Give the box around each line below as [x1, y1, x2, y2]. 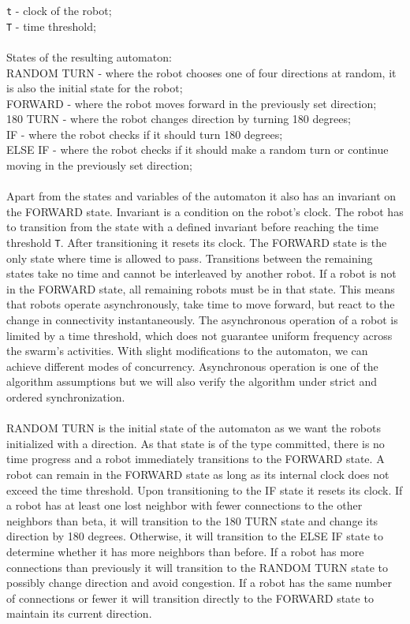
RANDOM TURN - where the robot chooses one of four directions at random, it [6, 64, 397, 80]
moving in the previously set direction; [6, 157, 192, 174]
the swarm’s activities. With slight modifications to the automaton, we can [6, 342, 368, 359]
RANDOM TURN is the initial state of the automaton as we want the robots [6, 420, 381, 436]
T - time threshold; [6, 17, 96, 34]
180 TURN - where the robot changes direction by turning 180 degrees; [6, 110, 351, 127]
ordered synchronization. [6, 389, 125, 405]
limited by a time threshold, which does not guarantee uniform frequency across [6, 327, 393, 343]
